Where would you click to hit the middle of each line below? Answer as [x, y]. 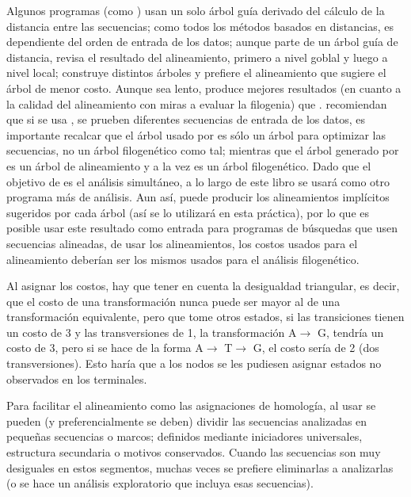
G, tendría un [350, 332]
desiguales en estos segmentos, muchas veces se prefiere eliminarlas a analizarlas [200, 467]
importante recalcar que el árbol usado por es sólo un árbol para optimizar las [196, 134]
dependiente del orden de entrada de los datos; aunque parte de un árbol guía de [202, 42]
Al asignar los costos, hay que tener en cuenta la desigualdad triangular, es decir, [203, 286]
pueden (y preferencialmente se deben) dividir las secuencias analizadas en [187, 421]
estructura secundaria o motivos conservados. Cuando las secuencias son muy [194, 452]
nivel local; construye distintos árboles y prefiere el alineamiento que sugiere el [196, 73]
